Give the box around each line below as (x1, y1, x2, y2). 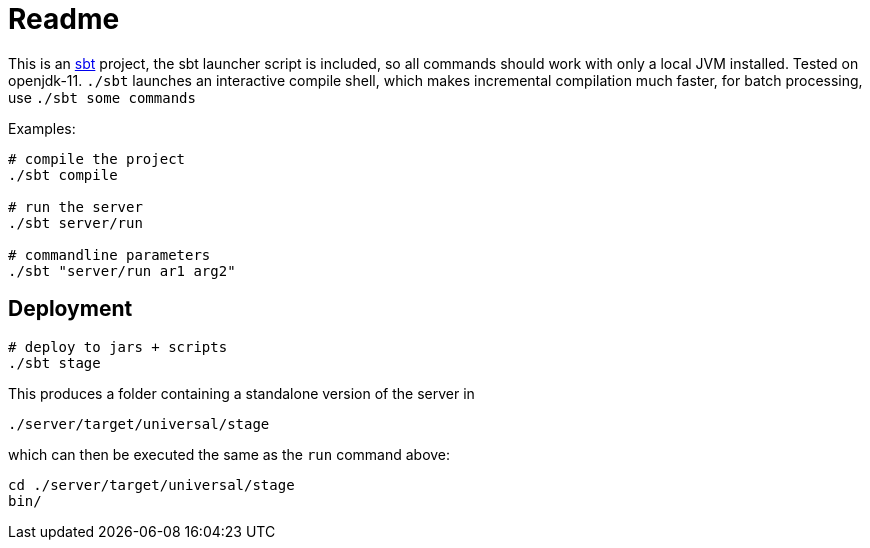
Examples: (8, 119, 76, 137)
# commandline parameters (8, 246, 211, 263)
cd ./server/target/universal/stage (8, 476, 295, 493)
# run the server (8, 198, 143, 215)
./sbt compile (8, 166, 118, 183)
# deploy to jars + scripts (8, 338, 228, 355)
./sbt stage (8, 354, 101, 371)
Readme (8, 2, 120, 36)
